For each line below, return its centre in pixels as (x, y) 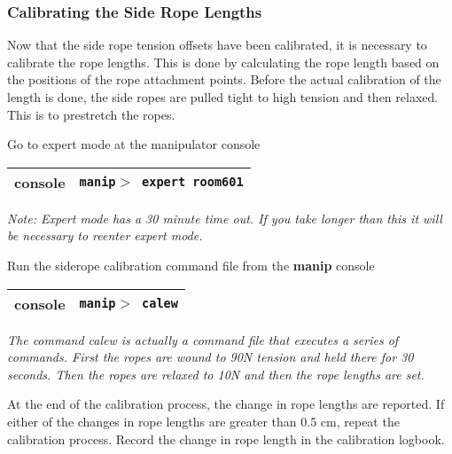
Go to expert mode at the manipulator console (134, 144)
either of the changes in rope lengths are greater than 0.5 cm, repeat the (203, 421)
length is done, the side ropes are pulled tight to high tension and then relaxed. (223, 97)
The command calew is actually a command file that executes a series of (203, 339)
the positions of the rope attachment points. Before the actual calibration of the (224, 79)
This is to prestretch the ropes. (91, 114)
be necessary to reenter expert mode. (105, 235)
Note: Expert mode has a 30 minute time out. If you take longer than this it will (225, 218)
